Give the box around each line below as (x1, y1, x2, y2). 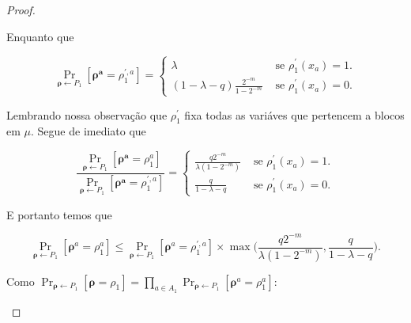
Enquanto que (6, 28, 74, 44)
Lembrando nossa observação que (6, 106, 168, 123)
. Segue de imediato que (31, 123, 146, 139)
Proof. (6, 2, 36, 17)
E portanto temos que (6, 206, 112, 222)
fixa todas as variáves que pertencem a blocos (184, 106, 405, 123)
